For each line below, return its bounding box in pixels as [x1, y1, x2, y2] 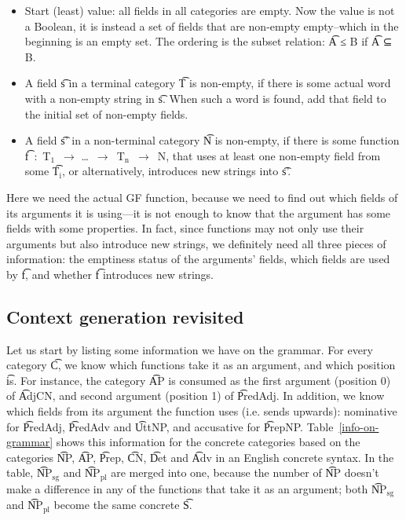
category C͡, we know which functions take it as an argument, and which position [6, 357, 396, 373]
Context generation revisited [6, 304, 244, 328]
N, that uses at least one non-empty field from [157, 147, 381, 163]
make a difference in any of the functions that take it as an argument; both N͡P [6, 480, 387, 496]
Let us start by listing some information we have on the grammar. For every [6, 341, 373, 357]
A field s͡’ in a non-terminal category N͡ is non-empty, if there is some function [24, 132, 400, 148]
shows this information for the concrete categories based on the [56, 434, 360, 450]
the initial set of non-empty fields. [24, 105, 188, 122]
